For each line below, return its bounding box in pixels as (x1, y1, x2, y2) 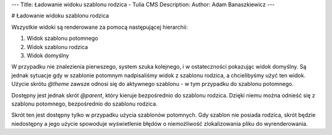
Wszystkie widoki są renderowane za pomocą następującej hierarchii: (11, 23, 188, 31)
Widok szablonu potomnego (26, 34, 98, 42)
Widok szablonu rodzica (26, 43, 89, 50)
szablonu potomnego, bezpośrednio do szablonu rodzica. (11, 100, 158, 107)
